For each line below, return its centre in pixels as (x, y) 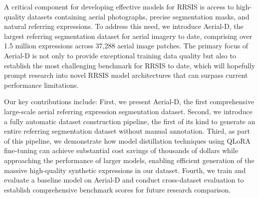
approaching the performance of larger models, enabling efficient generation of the (129, 160)
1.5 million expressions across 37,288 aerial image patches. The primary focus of (126, 46)
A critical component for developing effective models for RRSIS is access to (119, 6)
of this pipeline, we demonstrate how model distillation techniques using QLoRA (127, 140)
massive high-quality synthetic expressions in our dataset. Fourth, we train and (125, 170)
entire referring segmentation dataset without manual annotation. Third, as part (127, 131)
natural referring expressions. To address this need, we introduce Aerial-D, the (124, 26)
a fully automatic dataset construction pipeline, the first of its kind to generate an (130, 121)
